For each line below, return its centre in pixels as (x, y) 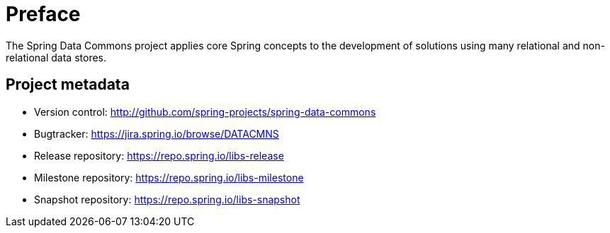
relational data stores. (56, 57)
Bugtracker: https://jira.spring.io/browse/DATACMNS (157, 133)
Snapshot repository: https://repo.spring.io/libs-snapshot (167, 199)
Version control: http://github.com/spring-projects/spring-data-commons (205, 112)
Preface (43, 14)
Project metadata (68, 85)
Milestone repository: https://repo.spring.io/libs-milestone (169, 177)
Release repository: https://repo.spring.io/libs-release (159, 155)
